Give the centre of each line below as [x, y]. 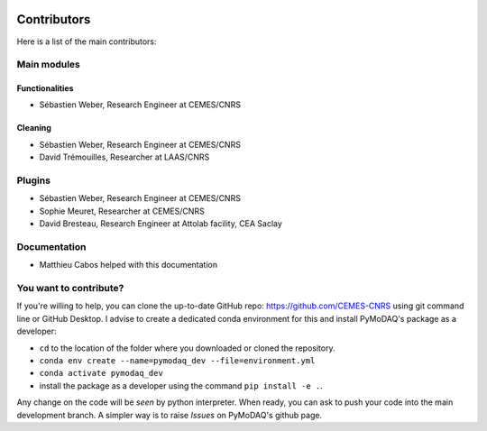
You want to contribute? [70, 289]
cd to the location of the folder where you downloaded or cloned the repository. [187, 348]
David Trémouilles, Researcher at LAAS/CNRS [124, 157]
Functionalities [45, 88]
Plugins [34, 180]
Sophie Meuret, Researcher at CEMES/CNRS [122, 211]
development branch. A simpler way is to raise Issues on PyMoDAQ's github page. [170, 415]
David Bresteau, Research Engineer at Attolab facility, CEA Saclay [161, 224]
